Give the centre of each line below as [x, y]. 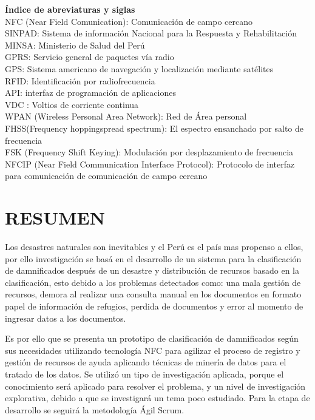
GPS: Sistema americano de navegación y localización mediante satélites [139, 68]
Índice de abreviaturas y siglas [70, 9]
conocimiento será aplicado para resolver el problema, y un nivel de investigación [155, 386]
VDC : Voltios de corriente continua [72, 104]
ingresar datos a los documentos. [66, 318]
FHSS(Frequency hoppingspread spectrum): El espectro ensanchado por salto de [154, 128]
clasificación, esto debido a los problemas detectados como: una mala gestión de [153, 282]
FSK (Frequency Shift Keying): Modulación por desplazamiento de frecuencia [149, 152]
